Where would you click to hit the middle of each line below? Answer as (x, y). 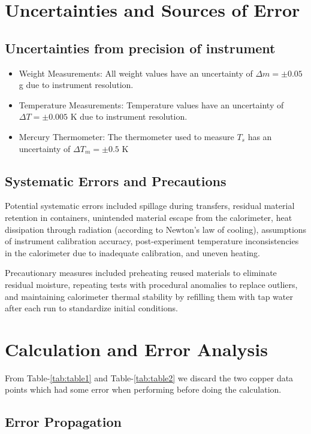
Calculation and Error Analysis (136, 349)
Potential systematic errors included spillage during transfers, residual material (150, 206)
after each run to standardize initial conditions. (91, 308)
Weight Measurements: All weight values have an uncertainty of (136, 73)
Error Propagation (63, 422)
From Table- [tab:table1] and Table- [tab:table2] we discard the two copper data (149, 377)
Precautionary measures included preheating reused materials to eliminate (141, 273)
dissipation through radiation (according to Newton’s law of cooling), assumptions (156, 229)
